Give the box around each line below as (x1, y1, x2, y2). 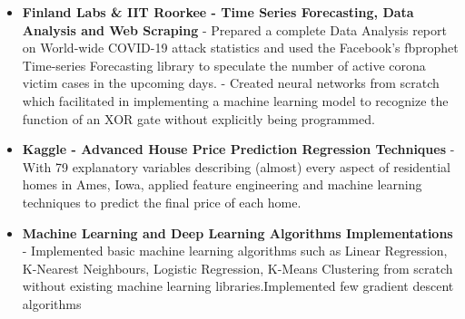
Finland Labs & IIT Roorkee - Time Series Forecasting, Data (22, 3, 414, 21)
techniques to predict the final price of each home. (22, 192, 302, 211)
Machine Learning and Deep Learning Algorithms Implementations (22, 223, 453, 242)
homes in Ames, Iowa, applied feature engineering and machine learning (22, 175, 422, 194)
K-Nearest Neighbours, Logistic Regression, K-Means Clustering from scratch (22, 258, 453, 277)
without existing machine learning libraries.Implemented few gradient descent (22, 276, 454, 295)
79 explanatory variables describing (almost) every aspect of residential (54, 157, 450, 176)
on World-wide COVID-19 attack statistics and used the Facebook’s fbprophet (22, 38, 459, 57)
